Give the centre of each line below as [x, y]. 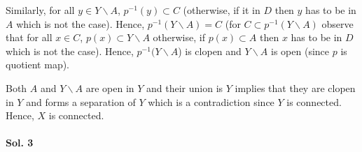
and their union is [185, 88]
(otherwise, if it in [222, 10]
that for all [29, 37]
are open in [110, 88]
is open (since [300, 51]
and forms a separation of [81, 101]
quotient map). [38, 64]
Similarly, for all [40, 10]
